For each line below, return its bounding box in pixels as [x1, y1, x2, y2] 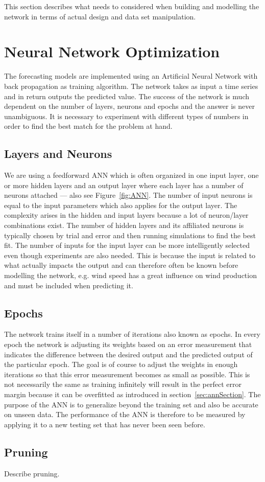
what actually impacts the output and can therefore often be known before [4, 260, 238, 270]
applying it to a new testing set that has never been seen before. [4, 419, 205, 429]
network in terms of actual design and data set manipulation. [4, 11, 196, 21]
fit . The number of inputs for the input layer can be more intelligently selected [4, 240, 250, 250]
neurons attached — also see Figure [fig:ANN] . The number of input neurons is [4, 190, 253, 200]
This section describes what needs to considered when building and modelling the [4, 1, 259, 11]
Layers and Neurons [4, 146, 112, 162]
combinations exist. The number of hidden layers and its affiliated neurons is [4, 220, 244, 231]
